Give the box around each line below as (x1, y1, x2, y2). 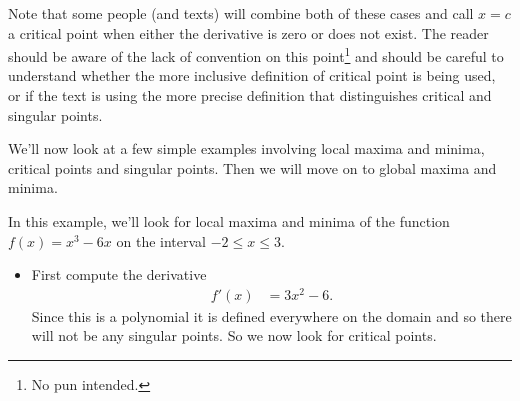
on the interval (116, 230, 207, 251)
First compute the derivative (31, 264, 207, 285)
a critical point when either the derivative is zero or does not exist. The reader (8, 22, 489, 43)
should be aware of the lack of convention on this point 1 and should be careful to (8, 43, 504, 66)
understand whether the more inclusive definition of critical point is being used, (8, 65, 496, 86)
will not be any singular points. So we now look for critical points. (31, 325, 437, 346)
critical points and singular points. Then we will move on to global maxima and (8, 157, 497, 178)
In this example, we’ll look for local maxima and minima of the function (8, 211, 450, 231)
